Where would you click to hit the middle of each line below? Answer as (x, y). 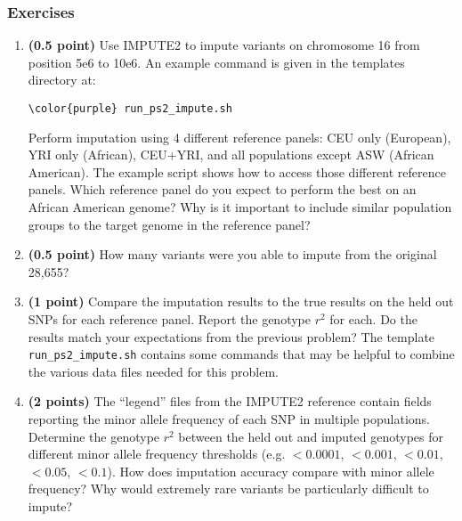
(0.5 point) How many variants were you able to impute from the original (232, 254)
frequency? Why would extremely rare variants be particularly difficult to (228, 488)
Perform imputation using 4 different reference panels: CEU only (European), (239, 137)
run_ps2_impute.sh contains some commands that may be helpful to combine (241, 354)
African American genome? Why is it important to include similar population (240, 207)
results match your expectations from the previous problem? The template (231, 336)
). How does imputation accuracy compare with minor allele (271, 471)
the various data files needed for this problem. (153, 371)
